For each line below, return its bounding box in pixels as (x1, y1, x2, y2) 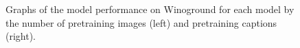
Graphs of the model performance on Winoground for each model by (5, 2, 295, 16)
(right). (5, 29, 36, 43)
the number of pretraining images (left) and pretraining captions (5, 15, 277, 29)
